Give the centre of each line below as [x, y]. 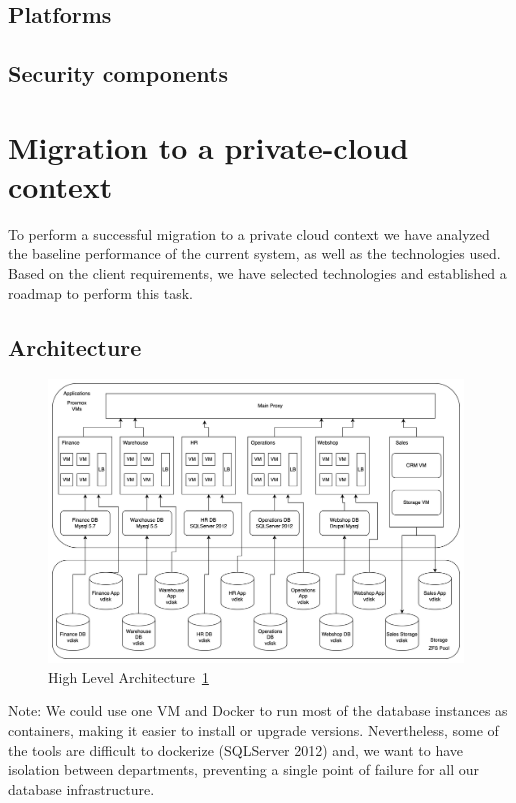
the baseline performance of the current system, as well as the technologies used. [254, 253]
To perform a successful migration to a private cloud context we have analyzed [249, 233]
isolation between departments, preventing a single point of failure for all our [244, 769]
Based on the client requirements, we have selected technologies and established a [257, 273]
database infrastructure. [81, 788]
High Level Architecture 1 [128, 676]
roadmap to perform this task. [101, 292]
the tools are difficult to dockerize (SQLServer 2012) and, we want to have [235, 749]
